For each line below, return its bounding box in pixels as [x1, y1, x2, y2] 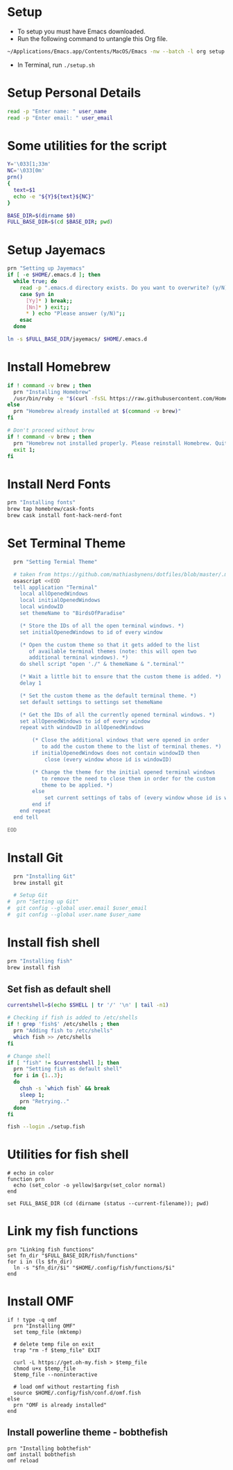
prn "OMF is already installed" [13, 1402, 107, 1409]
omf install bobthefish [7, 1451, 76, 1458]
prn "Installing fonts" [7, 499, 76, 506]
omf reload [7, 1457, 39, 1464]
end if [32, 801, 51, 808]
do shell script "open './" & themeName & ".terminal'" [19, 661, 185, 668]
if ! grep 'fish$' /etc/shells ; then [7, 1021, 119, 1028]
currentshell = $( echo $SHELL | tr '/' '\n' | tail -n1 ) [7, 1002, 169, 1008]
